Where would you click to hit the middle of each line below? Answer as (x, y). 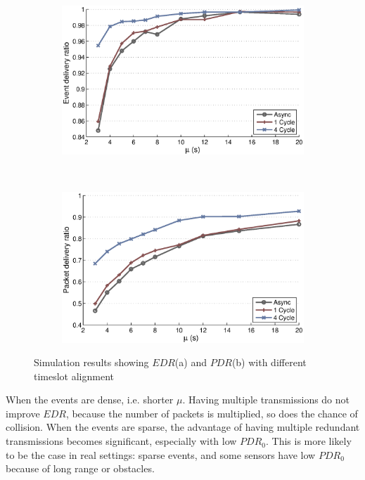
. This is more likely (308, 441)
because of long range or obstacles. (80, 468)
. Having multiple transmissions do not (266, 400)
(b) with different (269, 362)
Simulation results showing (91, 362)
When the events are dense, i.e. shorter (90, 400)
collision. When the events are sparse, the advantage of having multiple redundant (183, 427)
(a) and (191, 362)
